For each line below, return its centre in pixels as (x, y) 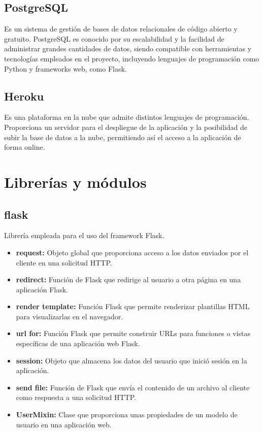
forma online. (25, 147)
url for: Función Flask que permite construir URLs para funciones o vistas (133, 333)
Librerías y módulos (75, 181)
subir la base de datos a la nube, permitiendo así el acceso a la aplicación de (123, 137)
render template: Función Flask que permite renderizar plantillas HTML (133, 306)
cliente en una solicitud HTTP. (64, 262)
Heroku (24, 96)
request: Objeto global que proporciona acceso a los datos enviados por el (132, 252)
